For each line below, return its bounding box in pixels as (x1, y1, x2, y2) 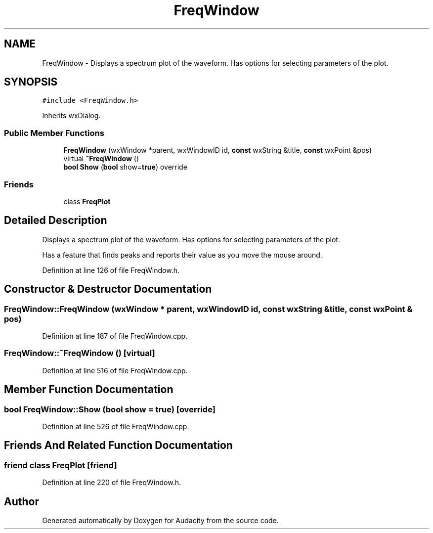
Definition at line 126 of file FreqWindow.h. (42, 266, 179, 274)
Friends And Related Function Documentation (4, 439, 233, 452)
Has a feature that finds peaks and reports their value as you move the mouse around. (42, 250, 322, 259)
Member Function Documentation (4, 383, 173, 396)
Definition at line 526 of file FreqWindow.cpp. (42, 422, 189, 431)
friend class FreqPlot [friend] (4, 460, 117, 470)
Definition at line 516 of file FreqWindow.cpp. (42, 366, 188, 375)
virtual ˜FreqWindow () (63, 154, 139, 163)
